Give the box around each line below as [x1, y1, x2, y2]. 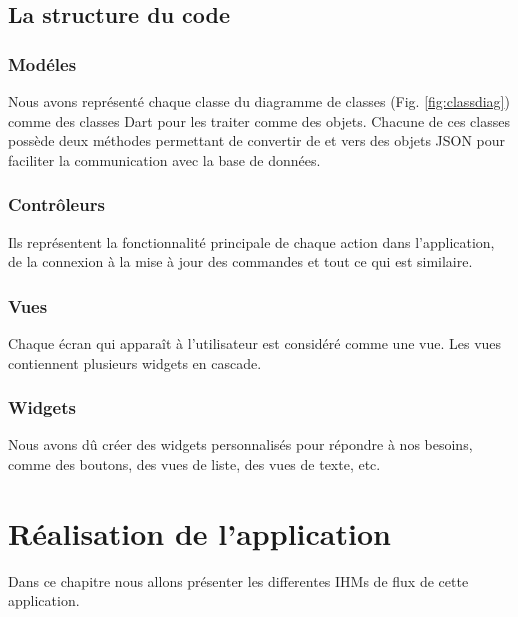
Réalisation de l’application [8, 512, 391, 553]
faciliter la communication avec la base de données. [8, 149, 321, 170]
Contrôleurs [8, 192, 105, 217]
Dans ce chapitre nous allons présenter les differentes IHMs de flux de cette [8, 570, 469, 591]
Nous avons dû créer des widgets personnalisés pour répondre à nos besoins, [8, 434, 473, 455]
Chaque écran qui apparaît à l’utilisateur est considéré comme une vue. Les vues [8, 333, 502, 353]
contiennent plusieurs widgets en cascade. [8, 352, 262, 373]
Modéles [8, 51, 77, 76]
